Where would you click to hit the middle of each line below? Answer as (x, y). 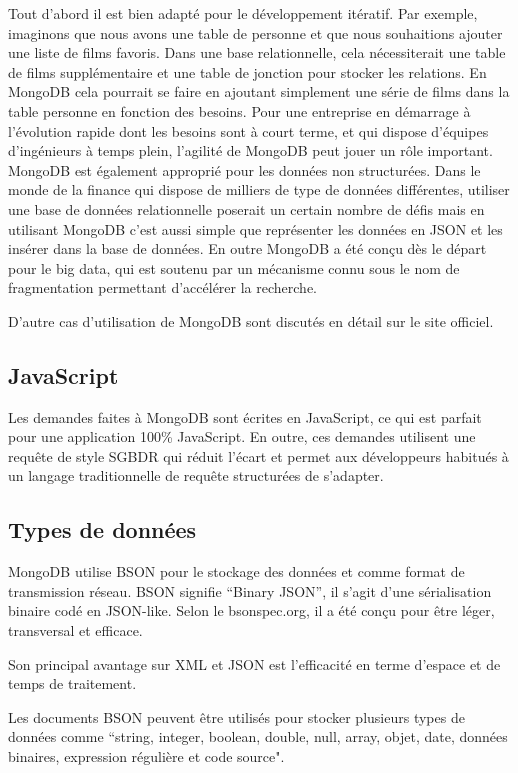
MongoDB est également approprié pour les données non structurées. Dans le (244, 169)
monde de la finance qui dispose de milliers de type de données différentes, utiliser (259, 189)
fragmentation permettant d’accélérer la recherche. (162, 287)
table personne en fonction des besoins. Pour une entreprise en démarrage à (239, 110)
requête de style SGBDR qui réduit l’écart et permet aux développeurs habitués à (258, 455)
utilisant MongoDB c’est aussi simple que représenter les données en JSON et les (255, 228)
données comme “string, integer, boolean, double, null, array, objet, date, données (258, 736)
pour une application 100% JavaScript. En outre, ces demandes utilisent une (242, 436)
